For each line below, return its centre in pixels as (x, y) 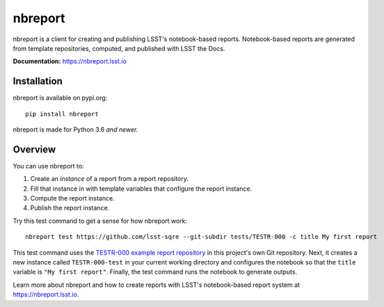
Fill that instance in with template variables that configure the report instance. (141, 189)
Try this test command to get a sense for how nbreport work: (100, 221)
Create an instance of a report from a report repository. (110, 179)
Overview (34, 149)
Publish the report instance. (70, 208)
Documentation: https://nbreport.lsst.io (70, 61)
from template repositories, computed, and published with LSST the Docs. (119, 48)
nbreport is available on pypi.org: (60, 98)
